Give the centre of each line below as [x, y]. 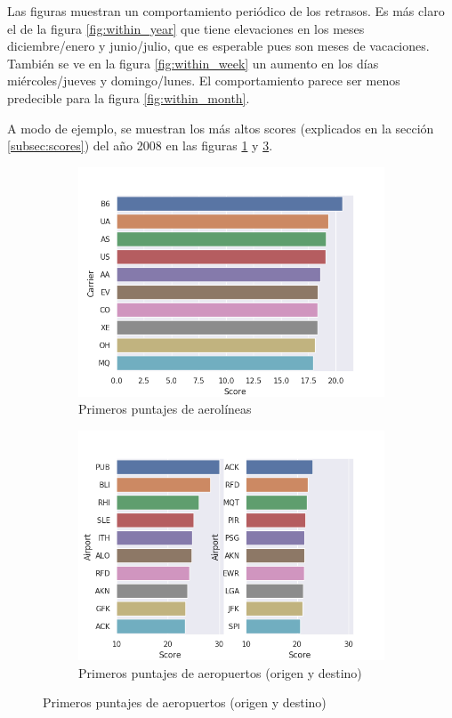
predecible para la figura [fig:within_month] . [129, 97]
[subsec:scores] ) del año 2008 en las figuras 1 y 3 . [140, 145]
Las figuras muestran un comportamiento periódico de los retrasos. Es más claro [226, 11]
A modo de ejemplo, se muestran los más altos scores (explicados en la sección [221, 128]
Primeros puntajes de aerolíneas [165, 409]
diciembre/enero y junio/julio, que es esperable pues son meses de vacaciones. [218, 46]
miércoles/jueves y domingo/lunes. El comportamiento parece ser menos [204, 81]
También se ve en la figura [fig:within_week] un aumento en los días [193, 63]
